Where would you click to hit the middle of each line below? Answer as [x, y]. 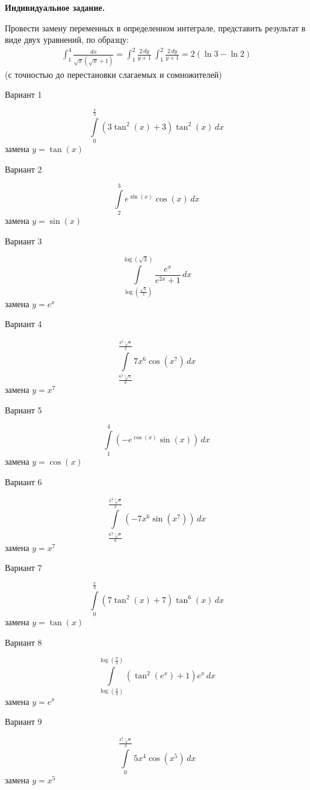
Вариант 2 [23, 169]
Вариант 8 [23, 642]
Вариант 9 [23, 722]
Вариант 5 [23, 409]
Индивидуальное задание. [55, 7]
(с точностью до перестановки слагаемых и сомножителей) [113, 74]
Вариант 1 [23, 94]
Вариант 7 [23, 568]
